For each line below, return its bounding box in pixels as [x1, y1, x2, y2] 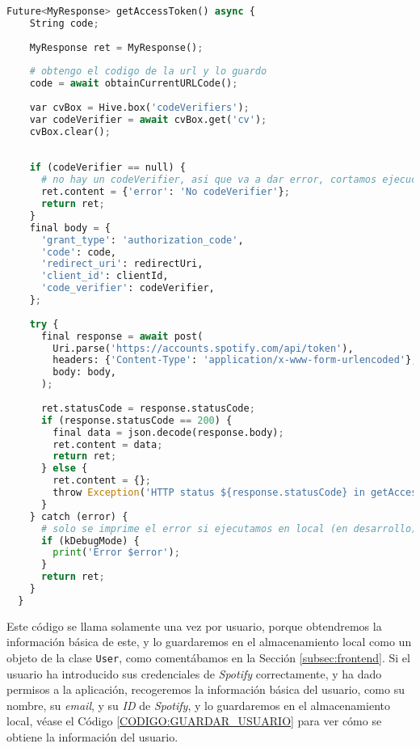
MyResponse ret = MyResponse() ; [29, 41, 204, 53]
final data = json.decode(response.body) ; [52, 426, 284, 438]
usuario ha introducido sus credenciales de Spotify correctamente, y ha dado [6, 665, 382, 682]
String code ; [29, 17, 99, 29]
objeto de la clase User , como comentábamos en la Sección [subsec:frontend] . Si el [6, 649, 410, 666]
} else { [40, 463, 88, 475]
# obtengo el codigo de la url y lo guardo [29, 66, 267, 78]
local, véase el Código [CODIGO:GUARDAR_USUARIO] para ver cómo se [6, 712, 382, 729]
